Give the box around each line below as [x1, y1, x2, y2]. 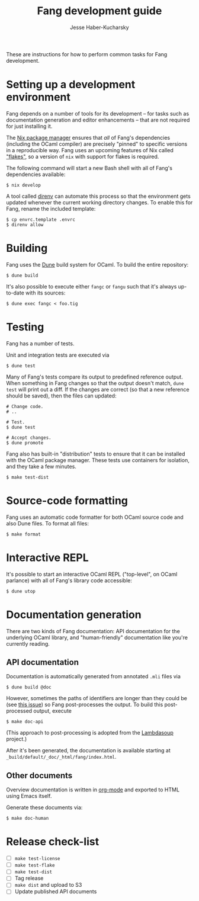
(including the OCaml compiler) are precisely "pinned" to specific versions [6, 140, 188, 148]
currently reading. [6, 640, 50, 647]
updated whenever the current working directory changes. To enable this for [6, 198, 193, 206]
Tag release [14, 875, 44, 882]
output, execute [33, 707, 72, 714]
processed [6, 707, 33, 714]
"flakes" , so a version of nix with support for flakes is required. [6, 153, 159, 160]
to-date [6, 289, 25, 296]
